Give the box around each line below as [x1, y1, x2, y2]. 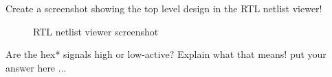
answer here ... [5, 60, 67, 74]
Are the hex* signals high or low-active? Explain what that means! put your [5, 47, 327, 61]
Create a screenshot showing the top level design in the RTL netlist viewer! [5, 1, 322, 15]
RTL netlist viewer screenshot [33, 24, 159, 38]
